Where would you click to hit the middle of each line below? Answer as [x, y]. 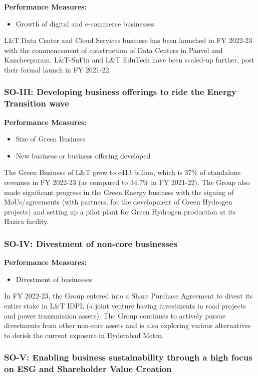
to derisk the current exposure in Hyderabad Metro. [84, 335]
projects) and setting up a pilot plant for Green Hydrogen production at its [120, 211]
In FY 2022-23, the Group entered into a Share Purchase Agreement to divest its [128, 296]
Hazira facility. [27, 221]
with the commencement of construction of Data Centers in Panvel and [113, 50]
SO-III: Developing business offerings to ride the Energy [120, 92]
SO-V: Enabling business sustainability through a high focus [128, 357]
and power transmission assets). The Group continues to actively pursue [115, 315]
